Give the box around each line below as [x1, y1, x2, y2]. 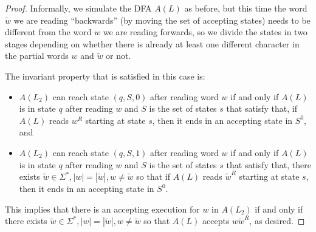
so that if [136, 170, 170, 183]
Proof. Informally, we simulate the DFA [5, 2, 152, 14]
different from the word [5, 26, 92, 38]
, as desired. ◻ [249, 214, 305, 227]
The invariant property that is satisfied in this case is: [5, 69, 205, 82]
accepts [202, 214, 230, 227]
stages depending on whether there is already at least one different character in [5, 37, 300, 50]
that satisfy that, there [226, 158, 311, 171]
